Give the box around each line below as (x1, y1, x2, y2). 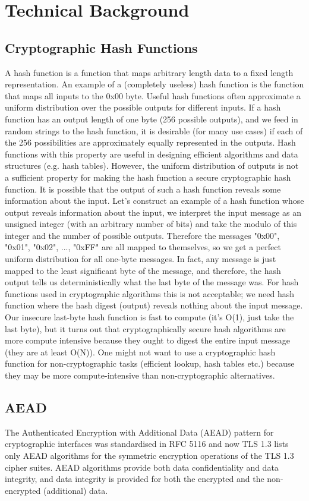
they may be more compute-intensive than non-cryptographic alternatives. (5, 369, 275, 382)
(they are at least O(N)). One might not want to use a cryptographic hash (5, 345, 276, 358)
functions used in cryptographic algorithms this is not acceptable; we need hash (5, 287, 295, 300)
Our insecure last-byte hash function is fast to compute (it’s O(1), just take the (5, 311, 294, 323)
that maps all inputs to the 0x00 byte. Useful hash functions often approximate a (5, 89, 301, 102)
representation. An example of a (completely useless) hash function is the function (5, 78, 304, 90)
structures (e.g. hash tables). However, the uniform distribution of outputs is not (5, 159, 299, 172)
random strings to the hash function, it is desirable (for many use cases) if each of (5, 124, 303, 137)
